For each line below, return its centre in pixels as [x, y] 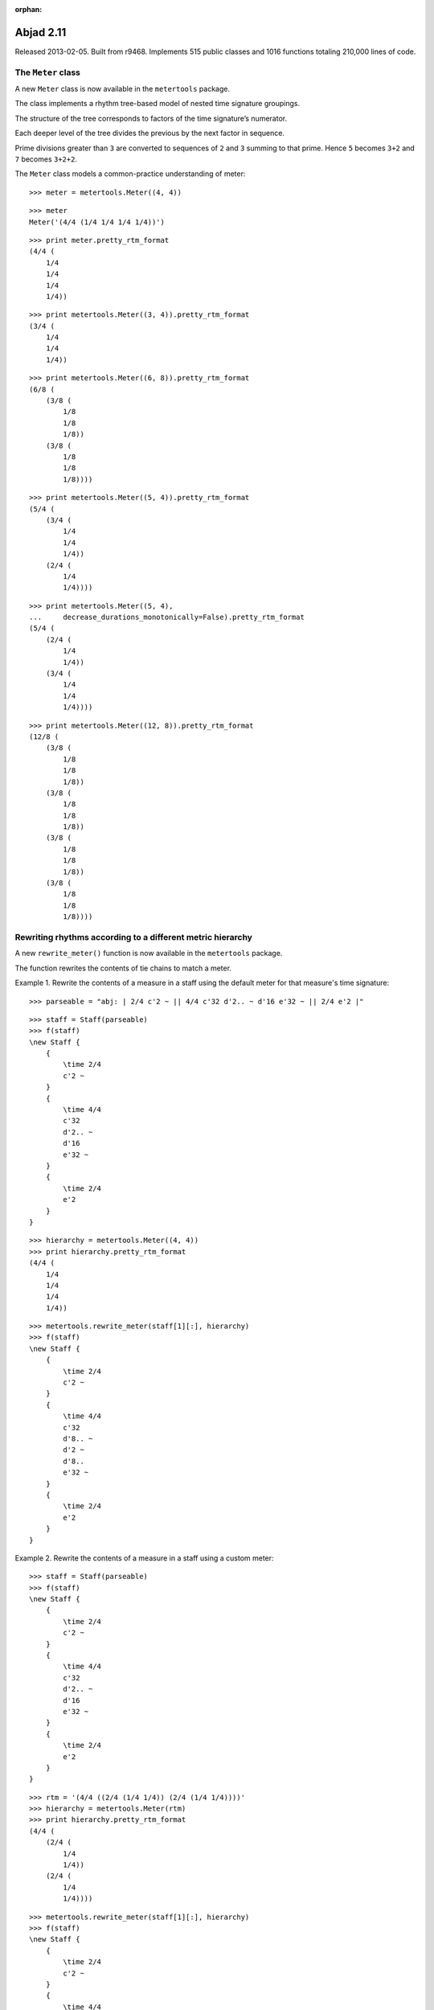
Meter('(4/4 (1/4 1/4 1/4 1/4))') [97, 222]
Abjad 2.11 [41, 32]
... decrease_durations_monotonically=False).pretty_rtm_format [167, 617]
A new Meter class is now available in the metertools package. [123, 89]
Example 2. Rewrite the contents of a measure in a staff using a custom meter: [144, 1558]
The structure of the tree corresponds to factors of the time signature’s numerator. [151, 118]
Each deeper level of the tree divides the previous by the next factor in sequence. [150, 133]
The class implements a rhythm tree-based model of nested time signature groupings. [158, 104]
